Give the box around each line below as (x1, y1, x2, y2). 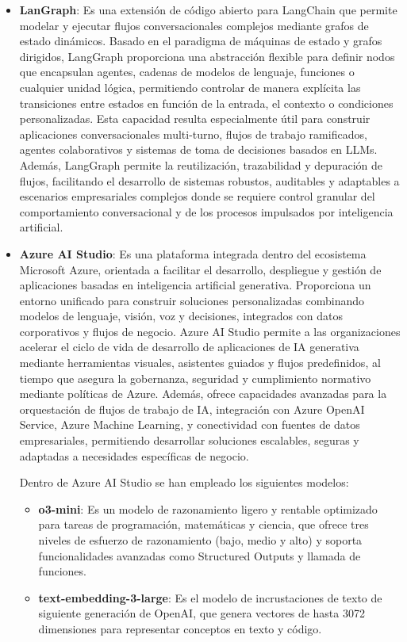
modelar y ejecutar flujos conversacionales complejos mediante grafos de (19, 17, 369, 33)
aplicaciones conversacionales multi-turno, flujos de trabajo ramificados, (19, 125, 367, 142)
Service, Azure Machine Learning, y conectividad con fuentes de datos (19, 416, 360, 433)
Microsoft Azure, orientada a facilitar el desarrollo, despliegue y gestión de (19, 261, 382, 277)
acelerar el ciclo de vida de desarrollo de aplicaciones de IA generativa (19, 338, 359, 355)
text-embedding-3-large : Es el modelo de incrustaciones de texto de (38, 589, 382, 606)
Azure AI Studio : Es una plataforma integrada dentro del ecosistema (19, 245, 367, 262)
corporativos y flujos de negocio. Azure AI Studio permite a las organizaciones (19, 323, 401, 339)
